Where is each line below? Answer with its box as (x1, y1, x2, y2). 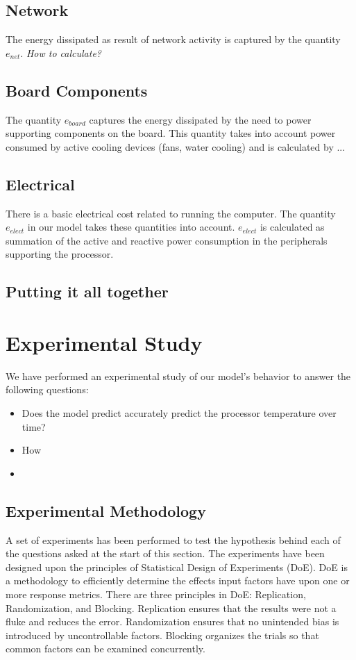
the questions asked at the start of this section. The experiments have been (6, 546, 325, 561)
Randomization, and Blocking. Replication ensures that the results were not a (6, 600, 337, 615)
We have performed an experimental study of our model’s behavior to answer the (6, 368, 351, 383)
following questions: (6, 382, 89, 397)
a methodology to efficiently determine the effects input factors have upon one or (6, 573, 350, 588)
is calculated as (260, 220, 325, 234)
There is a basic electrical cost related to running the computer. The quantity (6, 206, 336, 220)
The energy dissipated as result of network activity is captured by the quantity (6, 32, 341, 47)
